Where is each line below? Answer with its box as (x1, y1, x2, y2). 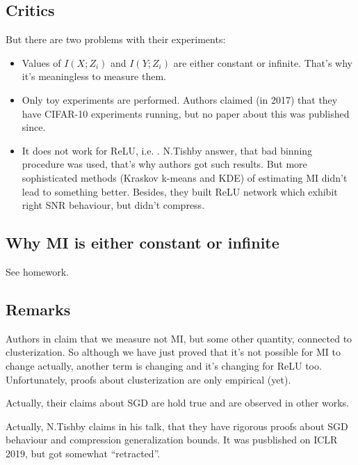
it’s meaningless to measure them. (22, 69, 166, 84)
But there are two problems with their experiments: (6, 32, 226, 47)
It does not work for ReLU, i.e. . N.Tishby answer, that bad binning (22, 143, 313, 157)
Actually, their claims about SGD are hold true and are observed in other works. (6, 395, 349, 410)
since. (22, 120, 46, 134)
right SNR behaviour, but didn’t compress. (22, 198, 205, 212)
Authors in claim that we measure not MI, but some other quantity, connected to (6, 331, 352, 345)
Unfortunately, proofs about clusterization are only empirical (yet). (6, 372, 291, 386)
